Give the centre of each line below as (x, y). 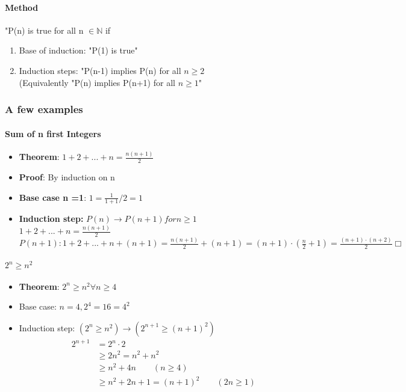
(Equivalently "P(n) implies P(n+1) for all (97, 82)
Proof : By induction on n (67, 176)
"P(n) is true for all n (44, 30)
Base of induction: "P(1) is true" (78, 50)
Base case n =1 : (53, 197)
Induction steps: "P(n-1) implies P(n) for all (100, 70)
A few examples (44, 109)
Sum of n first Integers (53, 133)
